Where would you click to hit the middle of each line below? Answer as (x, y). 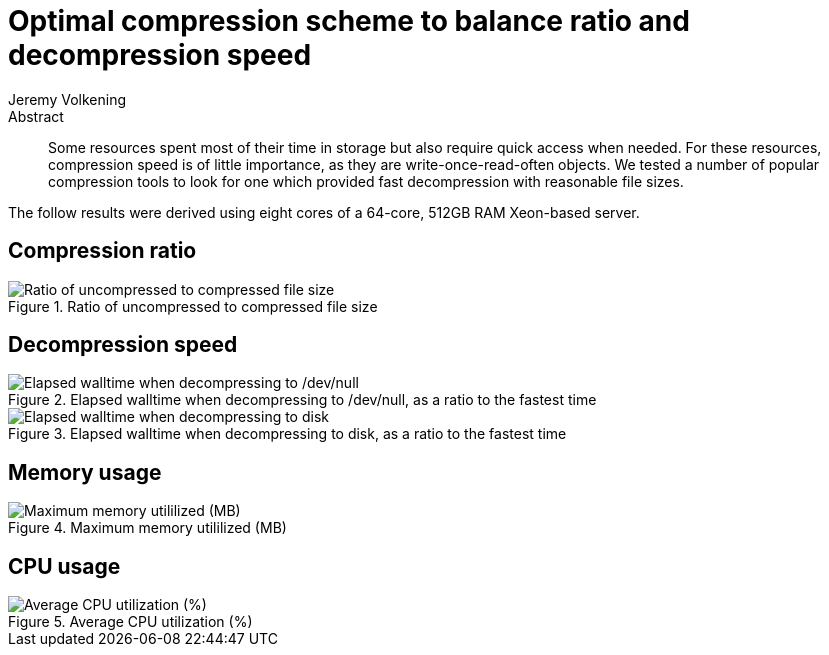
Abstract (36, 116)
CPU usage (64, 566)
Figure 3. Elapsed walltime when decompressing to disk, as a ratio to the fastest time (287, 434)
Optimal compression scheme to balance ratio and (349, 21)
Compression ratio (102, 251)
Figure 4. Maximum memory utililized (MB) (147, 528)
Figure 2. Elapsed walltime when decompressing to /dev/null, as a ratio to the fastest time (302, 400)
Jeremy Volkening (67, 99)
